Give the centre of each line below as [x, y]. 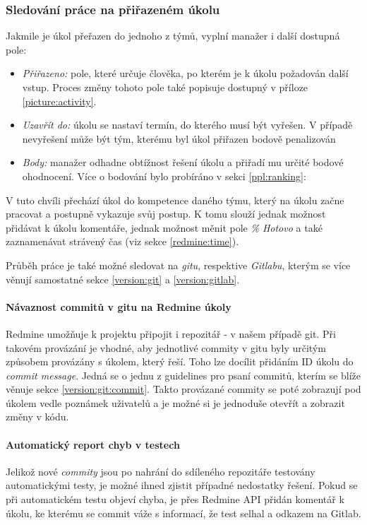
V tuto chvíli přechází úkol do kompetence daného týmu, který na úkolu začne [175, 200]
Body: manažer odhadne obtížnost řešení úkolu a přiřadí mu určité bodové [183, 162]
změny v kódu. [37, 417]
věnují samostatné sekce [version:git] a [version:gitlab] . [123, 279]
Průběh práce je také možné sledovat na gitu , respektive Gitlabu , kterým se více [178, 265]
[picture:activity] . [59, 101]
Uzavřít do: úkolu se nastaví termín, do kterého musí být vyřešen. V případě [187, 125]
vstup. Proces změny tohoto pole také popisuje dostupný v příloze [165, 87]
